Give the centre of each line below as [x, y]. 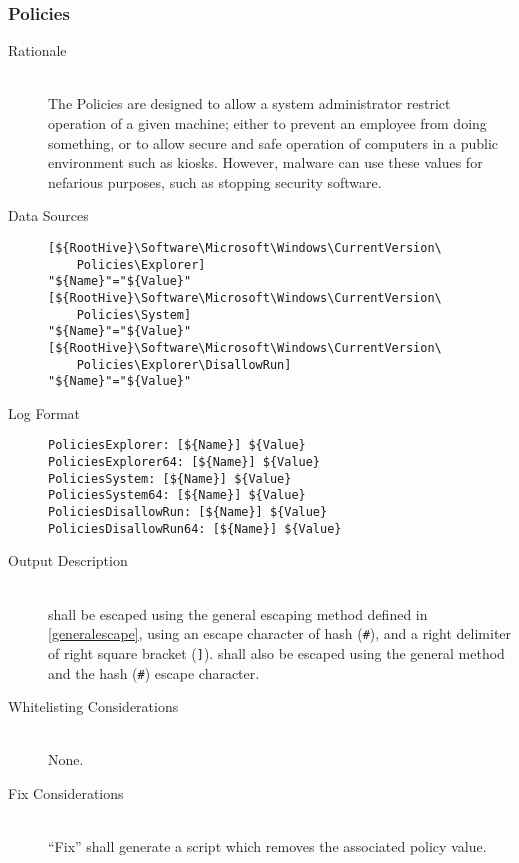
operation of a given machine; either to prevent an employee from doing [267, 123]
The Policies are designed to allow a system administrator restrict [249, 103]
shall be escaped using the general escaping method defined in [238, 613]
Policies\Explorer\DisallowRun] [184, 364]
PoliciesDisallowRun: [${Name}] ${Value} [188, 512]
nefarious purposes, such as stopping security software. [215, 181]
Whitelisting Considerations [93, 706]
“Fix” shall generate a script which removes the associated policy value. [267, 846]
